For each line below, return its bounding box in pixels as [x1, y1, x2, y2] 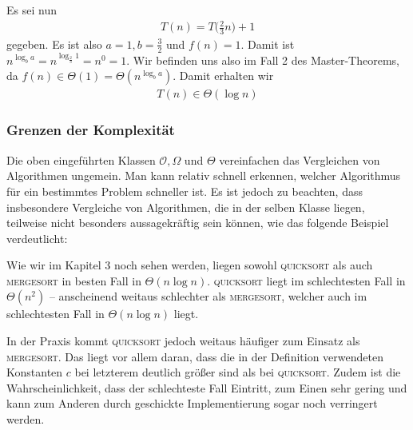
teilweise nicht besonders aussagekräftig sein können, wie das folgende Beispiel [6, 214, 389, 231]
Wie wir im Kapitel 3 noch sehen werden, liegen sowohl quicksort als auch [6, 257, 373, 273]
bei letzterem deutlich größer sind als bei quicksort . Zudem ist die [74, 364, 401, 380]
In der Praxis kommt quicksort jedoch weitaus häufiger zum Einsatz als [6, 332, 360, 349]
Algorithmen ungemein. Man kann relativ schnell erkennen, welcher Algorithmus [6, 167, 401, 184]
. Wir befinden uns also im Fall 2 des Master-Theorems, [126, 51, 399, 68]
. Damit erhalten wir [173, 67, 274, 84]
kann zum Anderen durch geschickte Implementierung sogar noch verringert [6, 395, 378, 412]
